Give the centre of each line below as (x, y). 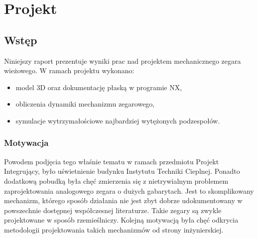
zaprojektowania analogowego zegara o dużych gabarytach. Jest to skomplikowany (129, 190)
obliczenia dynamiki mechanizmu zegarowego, (85, 104)
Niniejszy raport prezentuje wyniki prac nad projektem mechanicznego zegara (123, 60)
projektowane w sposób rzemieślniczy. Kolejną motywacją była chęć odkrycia (121, 220)
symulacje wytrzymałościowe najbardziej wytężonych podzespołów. (118, 120)
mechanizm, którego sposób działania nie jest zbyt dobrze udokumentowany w (123, 200)
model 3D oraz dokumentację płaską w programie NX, (99, 87)
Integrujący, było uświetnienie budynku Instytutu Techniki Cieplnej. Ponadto (122, 171)
